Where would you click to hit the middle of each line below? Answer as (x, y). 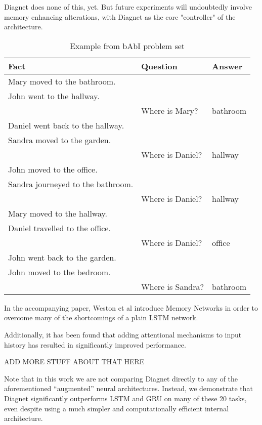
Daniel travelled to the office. (59, 228)
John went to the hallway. (54, 96)
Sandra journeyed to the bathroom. (71, 184)
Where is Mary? (170, 110)
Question (159, 66)
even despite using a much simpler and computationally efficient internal (117, 408)
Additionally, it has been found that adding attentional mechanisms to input (123, 334)
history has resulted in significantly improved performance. (95, 344)
